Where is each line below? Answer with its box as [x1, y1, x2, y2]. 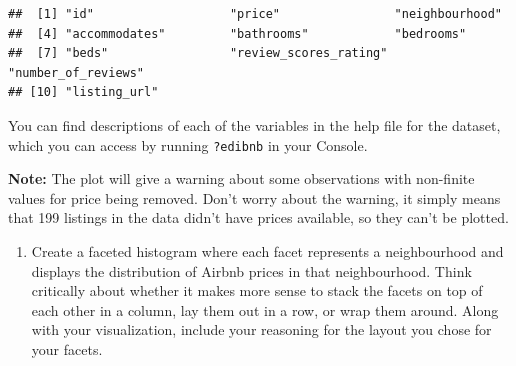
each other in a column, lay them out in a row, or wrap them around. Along [31, 299, 499, 320]
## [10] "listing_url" [8, 85, 159, 100]
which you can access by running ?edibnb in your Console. [8, 134, 368, 155]
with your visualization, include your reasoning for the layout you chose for [31, 319, 492, 340]
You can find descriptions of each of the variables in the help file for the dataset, [8, 114, 501, 135]
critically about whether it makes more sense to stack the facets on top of [31, 280, 483, 301]
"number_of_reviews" [8, 65, 145, 80]
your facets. [31, 338, 103, 359]
